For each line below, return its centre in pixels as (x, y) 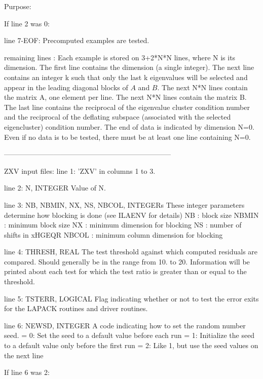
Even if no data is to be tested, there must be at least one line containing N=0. (127, 137)
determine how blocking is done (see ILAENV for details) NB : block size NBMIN (131, 215)
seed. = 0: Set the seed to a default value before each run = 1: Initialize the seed (129, 335)
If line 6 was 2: (27, 372)
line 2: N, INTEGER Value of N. (55, 188)
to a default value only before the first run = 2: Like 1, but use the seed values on (131, 345)
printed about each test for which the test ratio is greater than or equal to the (125, 271)
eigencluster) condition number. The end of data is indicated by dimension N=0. (129, 126)
